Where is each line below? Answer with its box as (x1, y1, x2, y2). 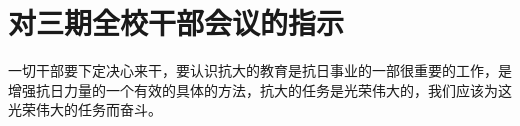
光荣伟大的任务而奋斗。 (8, 99, 162, 120)
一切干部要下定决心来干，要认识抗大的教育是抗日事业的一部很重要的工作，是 (8, 60, 512, 81)
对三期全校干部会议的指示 (8, 2, 345, 43)
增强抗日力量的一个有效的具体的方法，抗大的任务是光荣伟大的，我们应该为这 (8, 79, 512, 100)
